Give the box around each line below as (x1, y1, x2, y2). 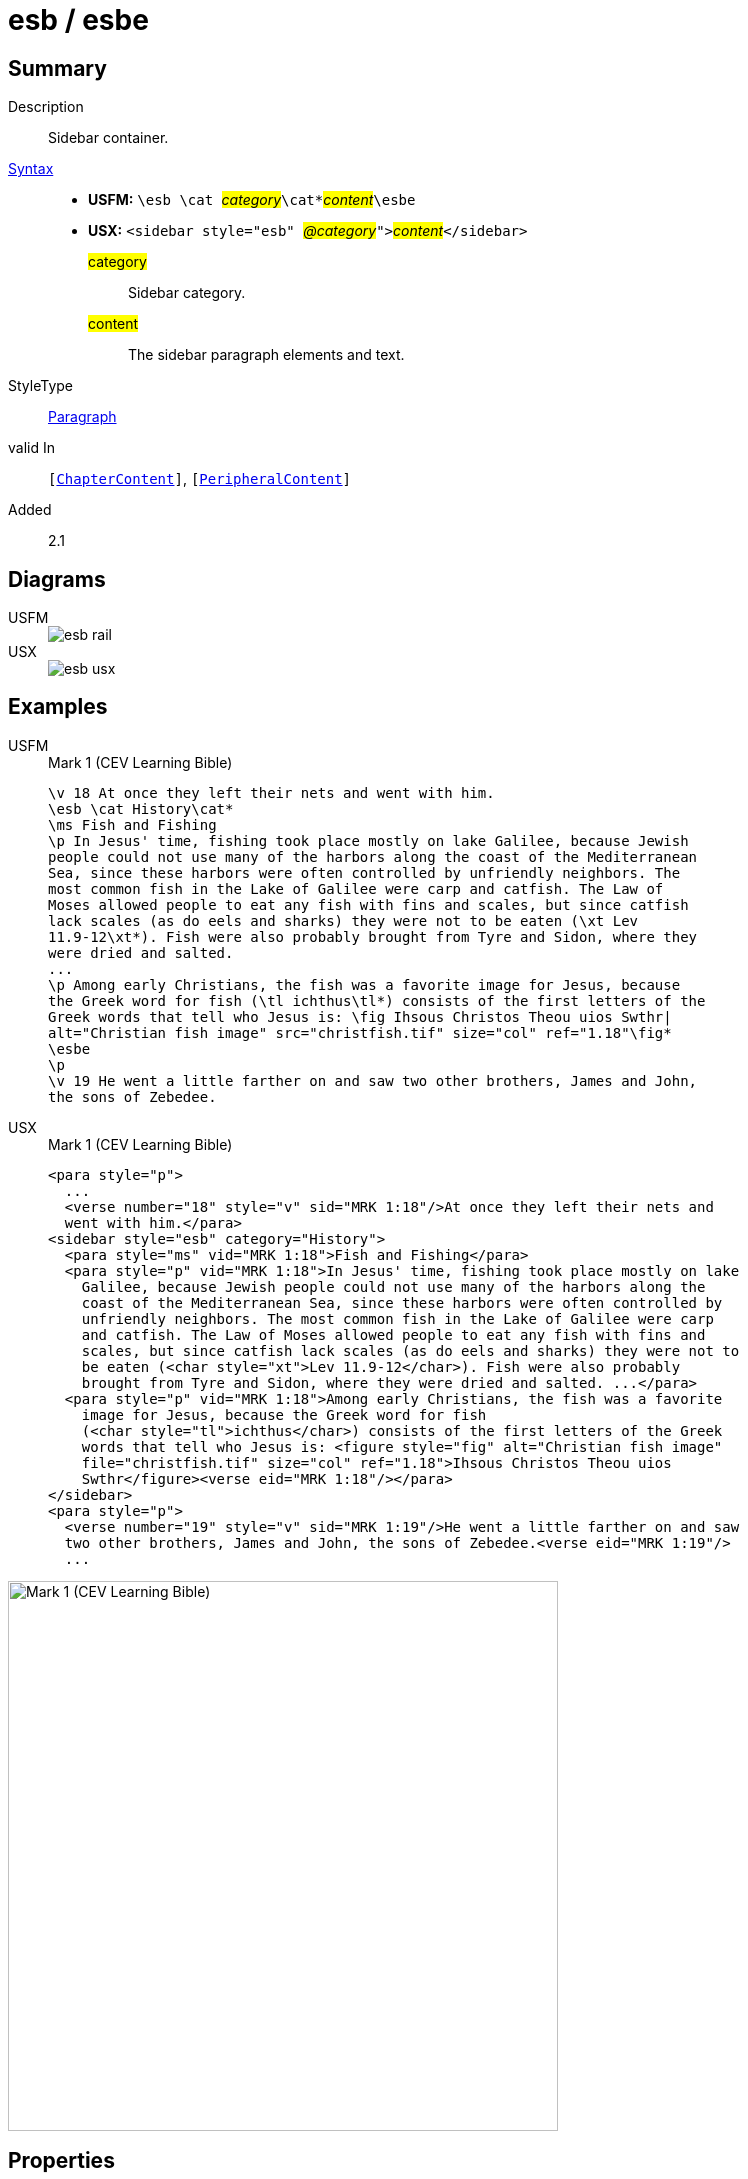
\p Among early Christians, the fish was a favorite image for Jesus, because (48, 976, 681, 993)
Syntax (8, 160, 54, 178)
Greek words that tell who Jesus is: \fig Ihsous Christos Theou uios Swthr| (48, 1008, 672, 1025)
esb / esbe (8, 3, 149, 37)
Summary (8, 55, 107, 81)
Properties (8, 2148, 115, 2174)
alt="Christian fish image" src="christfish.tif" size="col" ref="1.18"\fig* (48, 1024, 672, 1041)
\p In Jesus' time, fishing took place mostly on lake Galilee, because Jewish (48, 832, 689, 849)
